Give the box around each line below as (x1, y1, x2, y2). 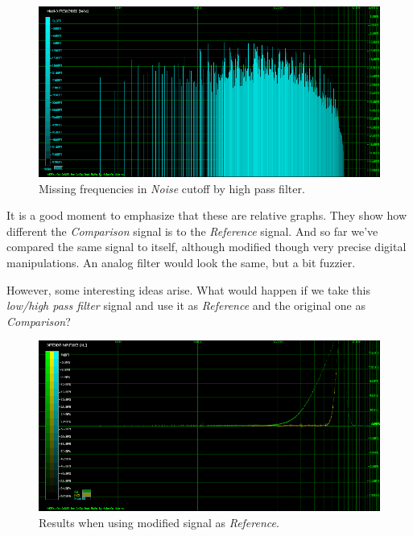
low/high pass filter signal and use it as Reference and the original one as (6, 297, 366, 314)
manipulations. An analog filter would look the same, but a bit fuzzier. (6, 254, 356, 270)
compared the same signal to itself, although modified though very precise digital (6, 238, 407, 255)
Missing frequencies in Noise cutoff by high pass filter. (39, 179, 305, 196)
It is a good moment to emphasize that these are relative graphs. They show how (6, 207, 407, 224)
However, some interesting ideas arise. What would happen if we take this (6, 281, 370, 298)
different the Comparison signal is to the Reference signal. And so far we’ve (6, 222, 378, 239)
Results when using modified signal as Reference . (39, 513, 279, 530)
